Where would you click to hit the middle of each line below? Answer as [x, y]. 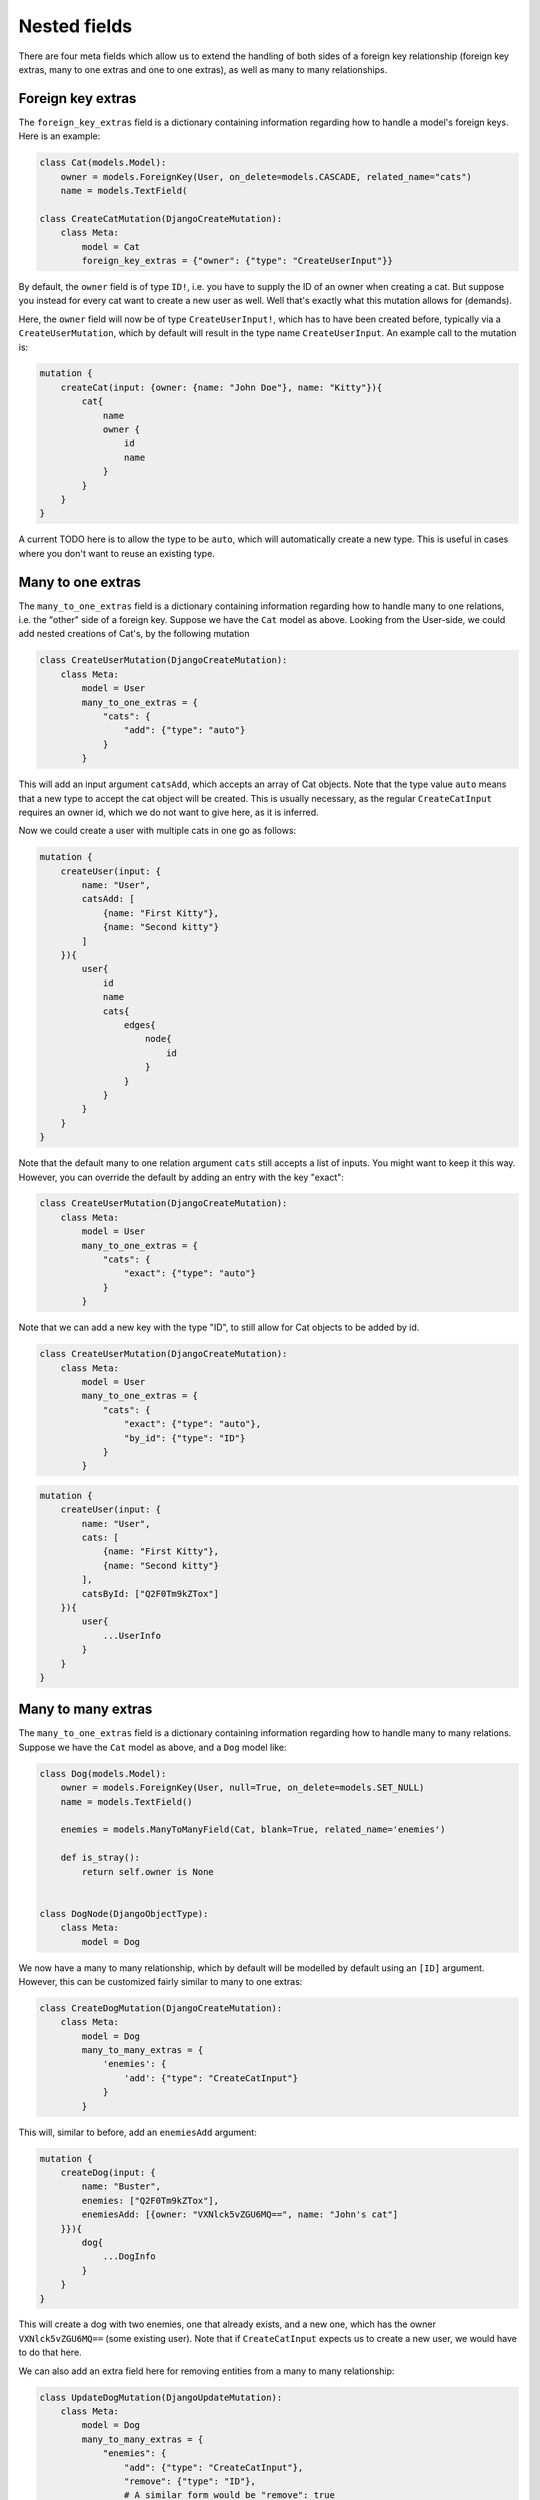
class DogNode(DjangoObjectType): [124, 1913]
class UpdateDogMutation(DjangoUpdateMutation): [161, 2397]
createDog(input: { [108, 2172]
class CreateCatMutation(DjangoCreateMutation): [161, 218]
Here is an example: [59, 136]
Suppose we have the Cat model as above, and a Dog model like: [152, 1747]
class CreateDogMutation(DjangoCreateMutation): [161, 2008]
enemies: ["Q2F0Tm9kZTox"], [150, 2200]
